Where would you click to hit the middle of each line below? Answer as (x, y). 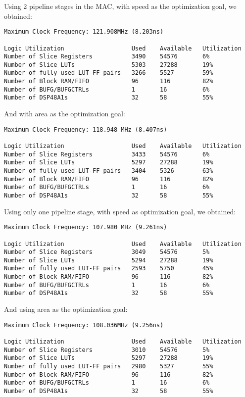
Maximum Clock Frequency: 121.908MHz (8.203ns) (84, 32)
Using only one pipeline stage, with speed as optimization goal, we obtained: (120, 211)
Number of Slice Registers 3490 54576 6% (107, 57)
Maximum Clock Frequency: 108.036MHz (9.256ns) (84, 325)
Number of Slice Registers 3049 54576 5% (107, 252)
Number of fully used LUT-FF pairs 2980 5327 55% (109, 366)
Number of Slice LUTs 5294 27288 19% (109, 260)
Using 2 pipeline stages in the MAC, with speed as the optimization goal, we (120, 6)
